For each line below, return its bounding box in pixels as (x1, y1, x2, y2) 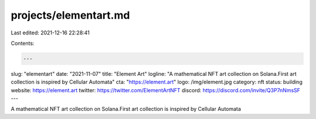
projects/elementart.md (11, 9, 130, 22)
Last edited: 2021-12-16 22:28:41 (11, 29, 90, 36)
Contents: (11, 40, 35, 47)
